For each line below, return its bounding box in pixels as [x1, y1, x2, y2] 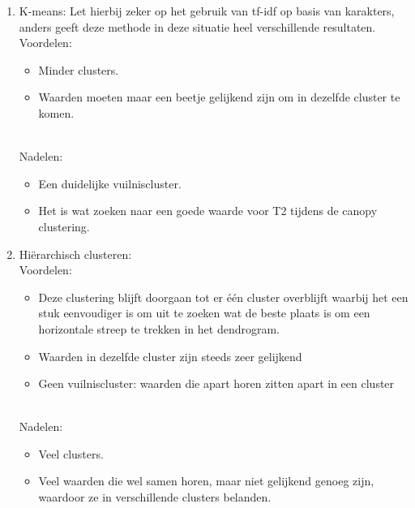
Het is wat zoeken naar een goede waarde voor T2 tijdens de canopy [38, 202, 378, 219]
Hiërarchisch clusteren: [19, 245, 132, 262]
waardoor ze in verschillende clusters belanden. [38, 489, 272, 506]
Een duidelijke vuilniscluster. [38, 174, 182, 192]
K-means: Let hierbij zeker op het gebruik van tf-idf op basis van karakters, [19, 2, 395, 19]
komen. [38, 104, 75, 121]
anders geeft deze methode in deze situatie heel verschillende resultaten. [19, 18, 376, 35]
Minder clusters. [38, 61, 119, 78]
